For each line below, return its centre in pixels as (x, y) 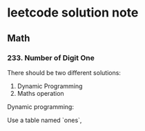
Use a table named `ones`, (45, 120)
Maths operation (40, 93)
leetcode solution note (73, 13)
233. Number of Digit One (51, 58)
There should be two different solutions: (64, 72)
